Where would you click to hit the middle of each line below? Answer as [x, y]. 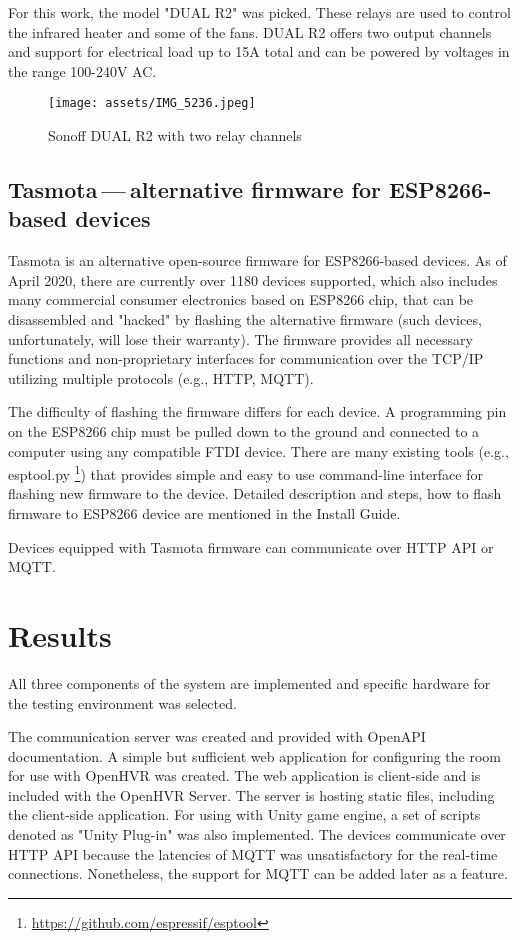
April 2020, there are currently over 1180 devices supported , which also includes [253, 279]
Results [60, 634]
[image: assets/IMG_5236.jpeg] [152, 103]
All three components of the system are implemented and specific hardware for [249, 682]
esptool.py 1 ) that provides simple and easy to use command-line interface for [245, 472]
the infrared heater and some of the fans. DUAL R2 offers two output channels [250, 31]
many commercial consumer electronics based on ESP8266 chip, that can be [241, 299]
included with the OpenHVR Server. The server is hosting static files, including [251, 794]
